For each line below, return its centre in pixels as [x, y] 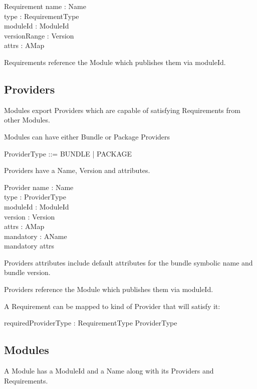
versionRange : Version [39, 35]
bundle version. [27, 272]
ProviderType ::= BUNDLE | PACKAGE [68, 153]
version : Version [30, 216]
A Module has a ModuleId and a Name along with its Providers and [109, 371]
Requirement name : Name [45, 6]
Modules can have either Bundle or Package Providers [87, 136]
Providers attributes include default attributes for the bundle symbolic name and [128, 262]
